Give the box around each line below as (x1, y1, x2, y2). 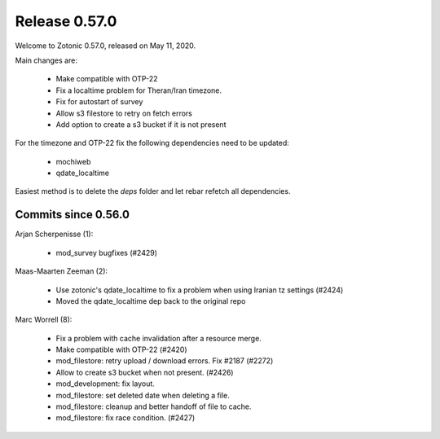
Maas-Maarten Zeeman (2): (15, 266, 108, 276)
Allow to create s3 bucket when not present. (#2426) (55, 367, 234, 377)
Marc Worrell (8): (15, 314, 73, 325)
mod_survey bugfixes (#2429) (55, 248, 158, 257)
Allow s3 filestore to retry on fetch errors (55, 108, 193, 118)
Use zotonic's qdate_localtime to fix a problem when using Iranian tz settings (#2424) (55, 285, 344, 295)
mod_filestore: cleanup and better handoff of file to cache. (55, 402, 252, 411)
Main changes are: (15, 55, 77, 65)
